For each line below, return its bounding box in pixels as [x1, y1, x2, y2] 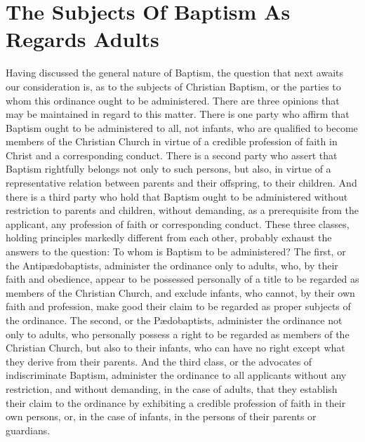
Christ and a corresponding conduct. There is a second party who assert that [6, 147, 338, 162]
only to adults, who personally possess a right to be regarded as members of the [6, 326, 350, 341]
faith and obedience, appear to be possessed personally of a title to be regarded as [6, 272, 359, 286]
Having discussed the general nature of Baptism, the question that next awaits [6, 65, 343, 80]
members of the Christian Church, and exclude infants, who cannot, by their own [6, 285, 355, 300]
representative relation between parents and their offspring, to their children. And [6, 175, 357, 190]
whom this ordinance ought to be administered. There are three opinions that [6, 93, 340, 107]
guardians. [6, 422, 51, 437]
